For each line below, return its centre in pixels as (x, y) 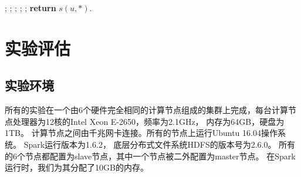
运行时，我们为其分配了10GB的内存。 (77, 167)
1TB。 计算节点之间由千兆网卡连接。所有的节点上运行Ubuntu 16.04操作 (141, 133)
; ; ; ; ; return (31, 8)
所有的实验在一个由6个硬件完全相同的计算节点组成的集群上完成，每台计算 (146, 110)
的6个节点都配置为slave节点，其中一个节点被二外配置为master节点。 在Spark (150, 156)
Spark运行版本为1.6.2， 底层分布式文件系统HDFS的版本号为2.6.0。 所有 (160, 144)
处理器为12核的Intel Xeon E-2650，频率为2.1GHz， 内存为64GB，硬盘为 (148, 121)
